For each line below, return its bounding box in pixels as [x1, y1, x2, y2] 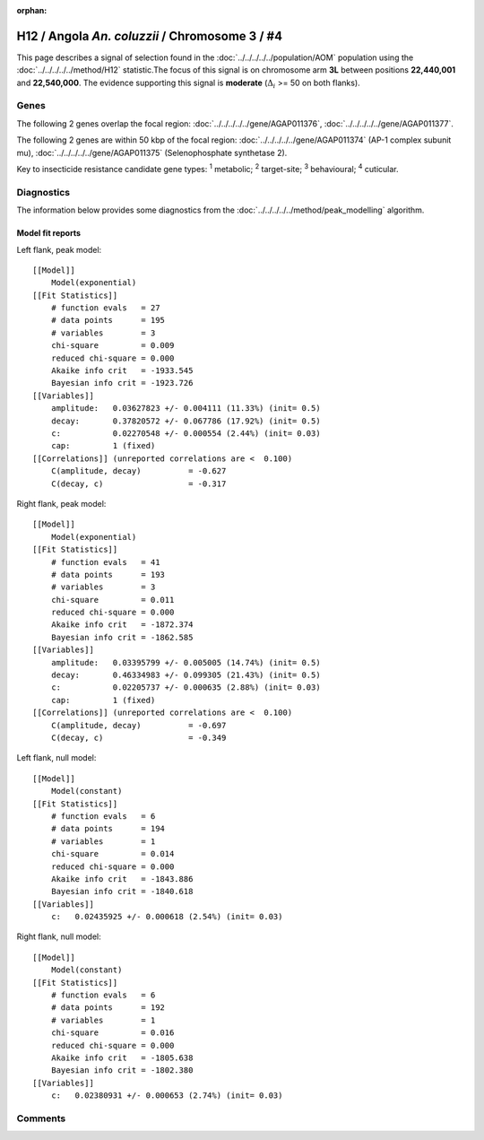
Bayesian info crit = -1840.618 [50, 886, 194, 897]
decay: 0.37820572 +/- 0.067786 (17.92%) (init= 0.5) [50, 415, 322, 426]
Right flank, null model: [16, 931, 102, 942]
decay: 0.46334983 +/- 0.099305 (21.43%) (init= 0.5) [50, 670, 322, 681]
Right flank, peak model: [16, 498, 107, 509]
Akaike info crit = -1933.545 [50, 366, 194, 376]
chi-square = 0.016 [50, 1028, 175, 1038]
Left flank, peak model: [16, 244, 102, 255]
